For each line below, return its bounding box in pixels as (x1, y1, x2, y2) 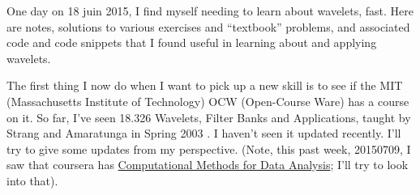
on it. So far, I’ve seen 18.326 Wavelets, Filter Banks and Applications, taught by (6, 108, 411, 125)
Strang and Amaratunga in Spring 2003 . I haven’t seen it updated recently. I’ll (6, 125, 401, 142)
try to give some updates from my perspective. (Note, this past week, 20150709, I (6, 140, 411, 157)
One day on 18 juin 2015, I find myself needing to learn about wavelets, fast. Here (6, 2, 414, 19)
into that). (6, 172, 58, 189)
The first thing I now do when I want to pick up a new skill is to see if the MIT (6, 77, 403, 94)
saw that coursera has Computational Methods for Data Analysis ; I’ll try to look (6, 156, 409, 173)
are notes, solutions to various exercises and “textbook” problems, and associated (6, 18, 410, 35)
